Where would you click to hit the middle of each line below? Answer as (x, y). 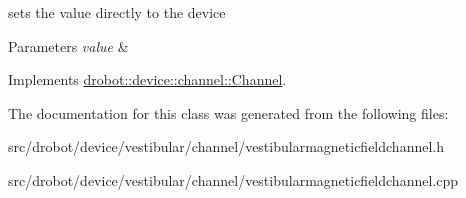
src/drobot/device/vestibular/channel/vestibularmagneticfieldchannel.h (226, 146)
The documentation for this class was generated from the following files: (228, 112)
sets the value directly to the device (117, 12)
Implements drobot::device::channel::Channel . (147, 79)
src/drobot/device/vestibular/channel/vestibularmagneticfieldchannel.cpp (233, 179)
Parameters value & (68, 45)
